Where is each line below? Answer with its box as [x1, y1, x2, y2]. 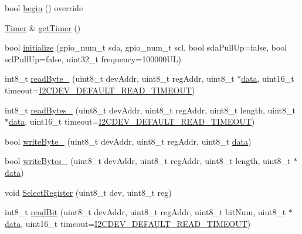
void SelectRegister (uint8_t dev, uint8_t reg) [5, 186, 172, 198]
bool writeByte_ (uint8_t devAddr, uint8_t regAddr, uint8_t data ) [5, 135, 252, 147]
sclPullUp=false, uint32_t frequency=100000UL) [5, 52, 181, 65]
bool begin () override [5, 2, 83, 14]
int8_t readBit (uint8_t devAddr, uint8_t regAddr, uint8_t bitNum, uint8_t [5, 206, 286, 218]
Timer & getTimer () [5, 21, 81, 34]
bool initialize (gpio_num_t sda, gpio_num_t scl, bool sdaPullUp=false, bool [5, 41, 287, 54]
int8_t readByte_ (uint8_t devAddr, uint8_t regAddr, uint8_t [5, 72, 235, 85]
